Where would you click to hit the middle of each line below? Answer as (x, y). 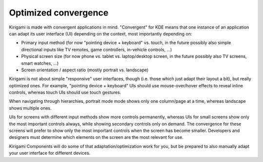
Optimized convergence (59, 13)
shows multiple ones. (30, 108)
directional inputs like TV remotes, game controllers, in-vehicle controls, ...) (97, 49)
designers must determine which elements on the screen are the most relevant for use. (96, 137)
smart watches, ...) (40, 63)
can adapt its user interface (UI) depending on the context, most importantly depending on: (101, 33)
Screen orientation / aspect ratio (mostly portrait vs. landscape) (85, 70)
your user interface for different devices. (50, 153)
